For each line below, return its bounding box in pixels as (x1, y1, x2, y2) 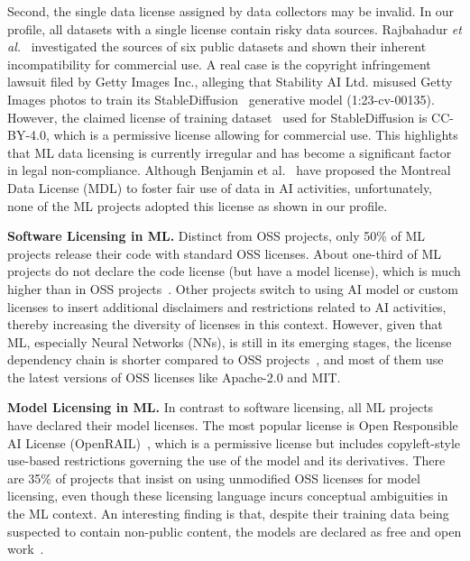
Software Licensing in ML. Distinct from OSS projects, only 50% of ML (7, 226, 426, 245)
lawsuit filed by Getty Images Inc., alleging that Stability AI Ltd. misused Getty (7, 72, 453, 91)
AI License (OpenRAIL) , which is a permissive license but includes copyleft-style (7, 433, 461, 452)
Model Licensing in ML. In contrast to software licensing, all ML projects (7, 398, 434, 417)
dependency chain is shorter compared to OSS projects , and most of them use (7, 350, 444, 369)
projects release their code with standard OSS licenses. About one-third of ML (7, 244, 442, 262)
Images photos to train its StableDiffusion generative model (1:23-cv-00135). (7, 89, 435, 108)
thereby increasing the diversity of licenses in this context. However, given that (7, 315, 443, 334)
